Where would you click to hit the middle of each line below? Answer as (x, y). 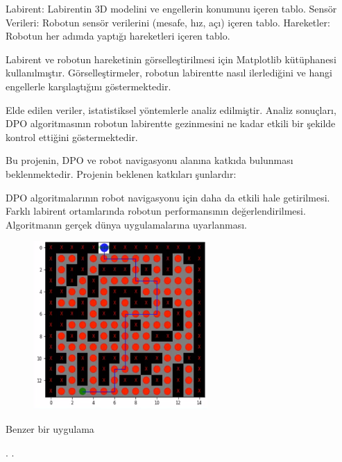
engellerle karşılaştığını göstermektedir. (88, 86)
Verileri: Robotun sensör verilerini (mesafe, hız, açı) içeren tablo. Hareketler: (168, 22)
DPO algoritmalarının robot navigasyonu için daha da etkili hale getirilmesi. (168, 197)
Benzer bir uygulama (50, 428)
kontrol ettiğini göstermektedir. (72, 137)
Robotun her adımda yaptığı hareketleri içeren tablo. (118, 36)
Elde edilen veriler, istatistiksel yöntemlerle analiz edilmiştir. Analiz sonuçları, (171, 109)
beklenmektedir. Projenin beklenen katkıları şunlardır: (121, 173)
